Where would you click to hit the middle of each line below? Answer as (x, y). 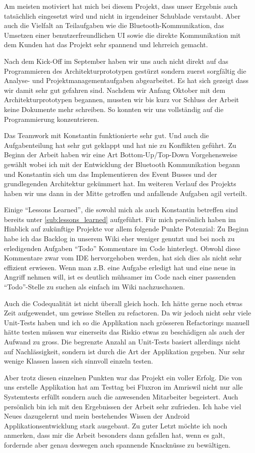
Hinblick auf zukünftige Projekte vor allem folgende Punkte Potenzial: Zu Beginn (126, 229)
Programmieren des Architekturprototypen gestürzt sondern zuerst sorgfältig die (125, 71)
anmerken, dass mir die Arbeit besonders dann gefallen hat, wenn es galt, (114, 435)
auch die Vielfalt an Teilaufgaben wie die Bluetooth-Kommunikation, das (114, 25)
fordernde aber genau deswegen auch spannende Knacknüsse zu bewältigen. (117, 444)
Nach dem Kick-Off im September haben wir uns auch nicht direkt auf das (116, 61)
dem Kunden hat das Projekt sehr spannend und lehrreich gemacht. (106, 44)
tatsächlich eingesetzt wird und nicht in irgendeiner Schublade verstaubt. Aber (122, 15)
